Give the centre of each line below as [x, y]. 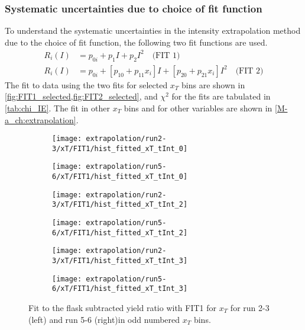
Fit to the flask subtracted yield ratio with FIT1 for [123, 308]
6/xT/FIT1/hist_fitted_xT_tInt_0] [120, 177]
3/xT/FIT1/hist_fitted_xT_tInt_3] [120, 261]
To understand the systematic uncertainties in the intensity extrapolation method [153, 31]
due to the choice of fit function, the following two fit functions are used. [136, 42]
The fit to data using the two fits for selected [86, 84]
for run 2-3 [250, 308]
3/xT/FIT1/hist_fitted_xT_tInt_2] [120, 205]
